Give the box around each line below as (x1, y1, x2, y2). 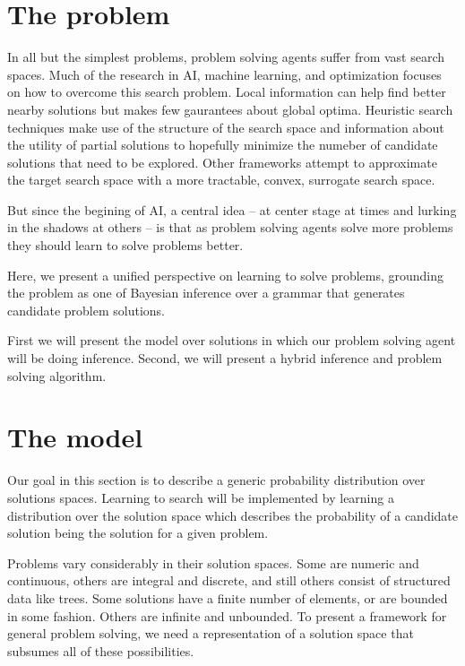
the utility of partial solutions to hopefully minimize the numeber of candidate (7, 135, 438, 154)
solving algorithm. (7, 366, 107, 385)
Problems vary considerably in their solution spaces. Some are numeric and (7, 553, 419, 572)
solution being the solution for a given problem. (7, 523, 269, 542)
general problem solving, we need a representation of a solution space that (7, 624, 414, 643)
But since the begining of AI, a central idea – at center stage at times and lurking (7, 200, 457, 219)
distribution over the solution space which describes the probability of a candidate (7, 506, 459, 524)
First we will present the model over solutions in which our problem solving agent (7, 331, 456, 350)
